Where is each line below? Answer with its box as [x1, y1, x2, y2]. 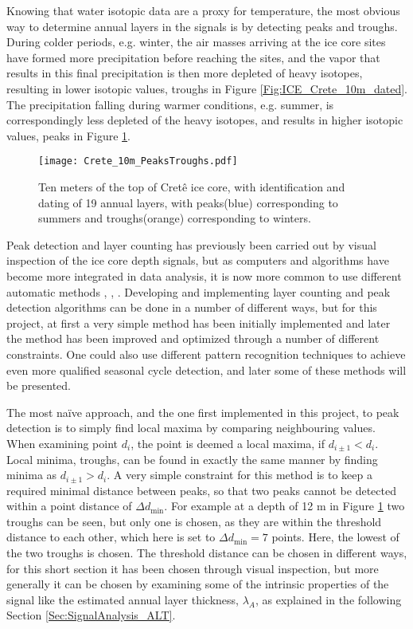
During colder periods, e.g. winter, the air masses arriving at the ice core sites [6, 33, 386, 50]
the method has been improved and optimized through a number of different [6, 330, 380, 347]
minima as [6, 466, 57, 483]
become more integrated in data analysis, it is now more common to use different [6, 267, 402, 284]
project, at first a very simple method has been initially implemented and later [6, 314, 391, 331]
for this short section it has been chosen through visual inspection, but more [6, 560, 379, 576]
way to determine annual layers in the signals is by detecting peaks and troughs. [6, 18, 398, 34]
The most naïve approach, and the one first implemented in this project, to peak [6, 403, 399, 420]
